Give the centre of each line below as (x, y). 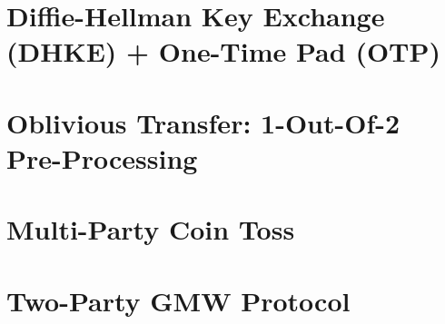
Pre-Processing (102, 157)
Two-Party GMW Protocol (178, 300)
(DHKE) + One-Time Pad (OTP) (224, 51)
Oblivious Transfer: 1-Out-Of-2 (203, 122)
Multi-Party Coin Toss (151, 229)
